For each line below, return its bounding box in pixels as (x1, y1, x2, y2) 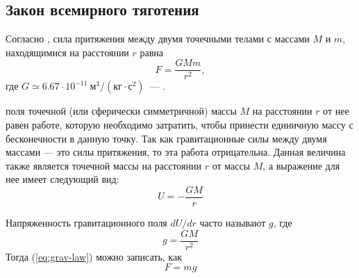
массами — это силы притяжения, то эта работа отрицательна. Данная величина (6, 145, 346, 159)
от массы (212, 158, 251, 172)
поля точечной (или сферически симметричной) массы (6, 104, 237, 118)
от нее (323, 104, 349, 118)
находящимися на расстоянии (6, 44, 129, 59)
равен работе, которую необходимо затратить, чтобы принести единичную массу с (6, 117, 353, 132)
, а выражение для (262, 158, 340, 172)
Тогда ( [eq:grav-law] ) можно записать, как (6, 249, 182, 263)
